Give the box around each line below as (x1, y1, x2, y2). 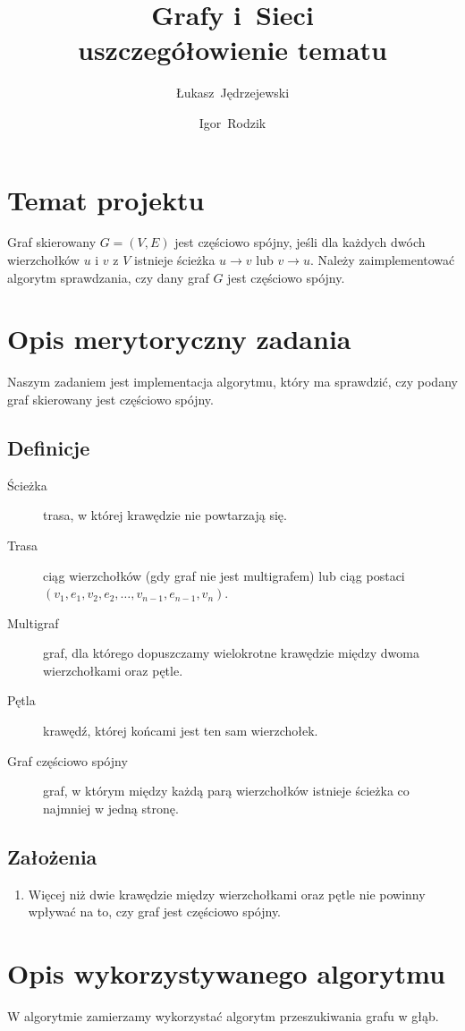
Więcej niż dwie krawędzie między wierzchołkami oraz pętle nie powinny (28, 884, 426, 903)
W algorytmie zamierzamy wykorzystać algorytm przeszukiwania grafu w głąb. (7, 1006, 439, 1025)
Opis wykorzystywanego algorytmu (7, 955, 445, 992)
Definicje (7, 433, 90, 461)
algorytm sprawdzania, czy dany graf (7, 268, 209, 286)
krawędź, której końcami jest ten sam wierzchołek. (43, 721, 318, 740)
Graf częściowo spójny (7, 751, 128, 770)
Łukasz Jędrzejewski (175, 83, 290, 102)
